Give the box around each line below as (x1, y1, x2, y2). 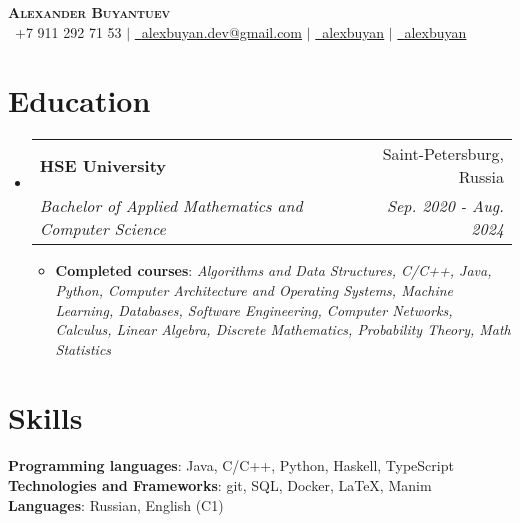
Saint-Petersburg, (382, 142, 504, 166)
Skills (8, 397, 83, 438)
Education (8, 80, 151, 121)
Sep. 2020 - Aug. (387, 194, 504, 218)
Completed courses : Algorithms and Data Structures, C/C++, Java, (55, 260, 492, 281)
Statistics (55, 338, 112, 359)
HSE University (39, 153, 167, 177)
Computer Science (39, 217, 166, 241)
